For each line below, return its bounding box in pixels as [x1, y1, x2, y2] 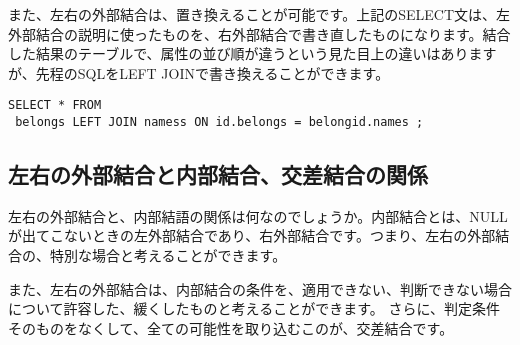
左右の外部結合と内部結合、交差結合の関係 [8, 159, 428, 190]
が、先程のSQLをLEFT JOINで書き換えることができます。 [8, 62, 390, 83]
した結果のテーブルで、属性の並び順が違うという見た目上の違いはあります [8, 43, 497, 64]
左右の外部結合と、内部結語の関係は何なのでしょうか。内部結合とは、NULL [8, 205, 508, 226]
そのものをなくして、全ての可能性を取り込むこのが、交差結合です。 [8, 317, 454, 338]
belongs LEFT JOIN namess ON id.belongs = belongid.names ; [15, 115, 424, 130]
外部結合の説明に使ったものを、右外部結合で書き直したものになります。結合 [8, 23, 511, 44]
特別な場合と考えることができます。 [49, 245, 287, 266]
